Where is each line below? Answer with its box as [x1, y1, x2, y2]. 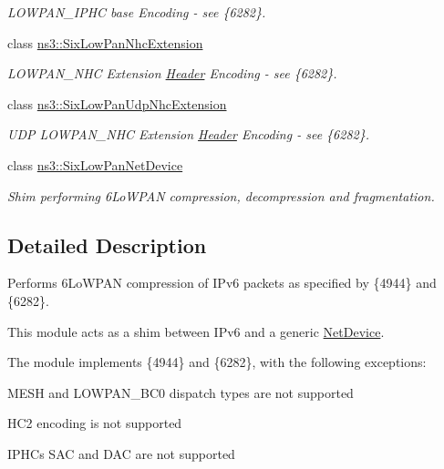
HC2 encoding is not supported [7, 413, 182, 433]
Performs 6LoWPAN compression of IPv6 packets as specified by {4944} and [7, 273, 437, 292]
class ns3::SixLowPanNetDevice [7, 155, 183, 174]
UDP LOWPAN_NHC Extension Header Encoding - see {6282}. [7, 125, 370, 144]
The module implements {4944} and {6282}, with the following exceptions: [7, 352, 427, 372]
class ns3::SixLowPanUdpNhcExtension [7, 94, 227, 113]
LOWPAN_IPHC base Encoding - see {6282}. [7, 3, 266, 21]
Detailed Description [7, 230, 207, 259]
